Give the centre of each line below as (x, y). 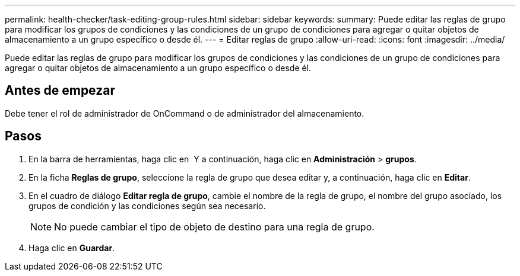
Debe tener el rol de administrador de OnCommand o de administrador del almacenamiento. (185, 113)
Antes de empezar (60, 91)
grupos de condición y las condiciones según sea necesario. (147, 206)
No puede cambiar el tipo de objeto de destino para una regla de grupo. (214, 227)
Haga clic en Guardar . (72, 248)
